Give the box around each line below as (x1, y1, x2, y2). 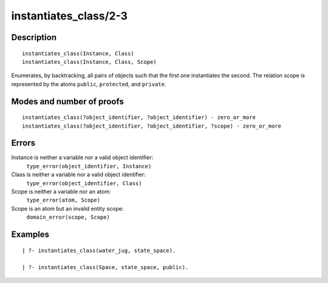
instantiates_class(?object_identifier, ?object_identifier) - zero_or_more (22, 114, 256, 121)
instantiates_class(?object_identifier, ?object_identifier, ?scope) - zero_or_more (22, 122, 282, 129)
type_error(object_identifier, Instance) (26, 163, 152, 169)
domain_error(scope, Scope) (26, 214, 111, 221)
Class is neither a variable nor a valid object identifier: (11, 171, 146, 179)
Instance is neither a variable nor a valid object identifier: (11, 154, 154, 161)
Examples (11, 229, 50, 239)
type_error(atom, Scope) (26, 197, 100, 203)
